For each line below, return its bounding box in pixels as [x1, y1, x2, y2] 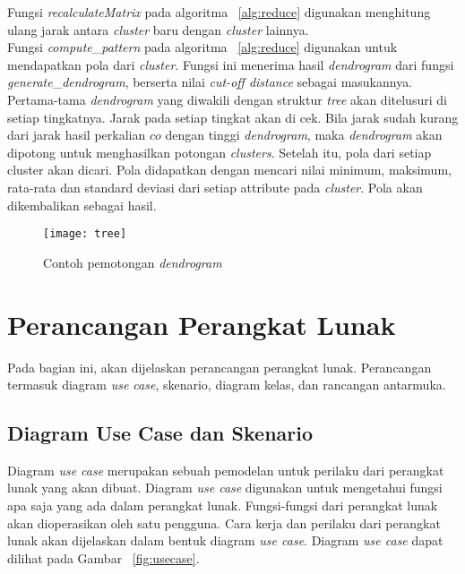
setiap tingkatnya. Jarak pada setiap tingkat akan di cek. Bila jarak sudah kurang [7, 107, 459, 126]
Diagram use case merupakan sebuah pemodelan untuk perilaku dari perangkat [7, 460, 444, 479]
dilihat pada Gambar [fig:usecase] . [7, 548, 200, 567]
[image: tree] [43, 227, 127, 241]
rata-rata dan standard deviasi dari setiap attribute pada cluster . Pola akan [7, 177, 423, 196]
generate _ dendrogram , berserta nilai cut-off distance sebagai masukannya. [7, 73, 413, 91]
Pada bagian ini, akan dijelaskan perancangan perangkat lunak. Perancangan [7, 357, 432, 376]
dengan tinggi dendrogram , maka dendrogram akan [165, 125, 443, 144]
